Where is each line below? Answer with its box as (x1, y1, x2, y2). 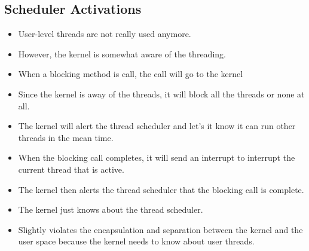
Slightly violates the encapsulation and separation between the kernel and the (18, 223, 303, 235)
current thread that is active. (18, 163, 124, 175)
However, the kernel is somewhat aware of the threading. (18, 47, 226, 60)
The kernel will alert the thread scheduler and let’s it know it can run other (18, 120, 296, 132)
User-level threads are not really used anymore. (18, 27, 191, 40)
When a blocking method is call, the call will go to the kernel (18, 68, 243, 80)
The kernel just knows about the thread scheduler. (18, 203, 203, 216)
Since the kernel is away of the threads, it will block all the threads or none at (18, 87, 305, 100)
